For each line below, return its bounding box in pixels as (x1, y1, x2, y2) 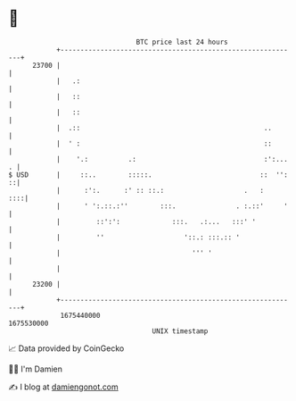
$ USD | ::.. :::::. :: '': (8, 170, 289, 180)
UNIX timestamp (152, 326, 209, 336)
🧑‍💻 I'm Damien (8, 363, 63, 374)
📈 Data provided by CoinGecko (8, 343, 125, 354)
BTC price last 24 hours (136, 38, 228, 46)
